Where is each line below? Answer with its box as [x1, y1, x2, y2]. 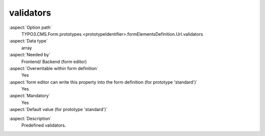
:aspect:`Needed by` [9, 52, 51, 58]
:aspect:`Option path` [9, 24, 52, 30]
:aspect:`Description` [9, 115, 52, 121]
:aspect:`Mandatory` [9, 93, 51, 99]
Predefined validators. [21, 122, 66, 128]
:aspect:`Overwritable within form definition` [9, 65, 99, 71]
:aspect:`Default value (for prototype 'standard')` [9, 107, 108, 113]
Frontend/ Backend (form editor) [21, 59, 87, 65]
